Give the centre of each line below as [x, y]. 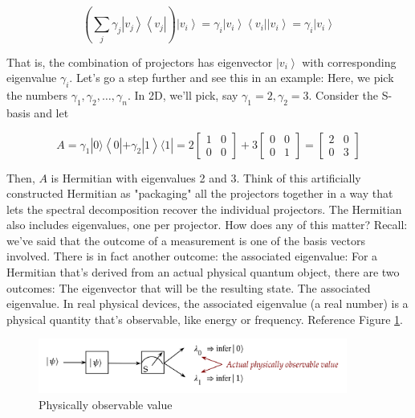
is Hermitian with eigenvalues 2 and [139, 177]
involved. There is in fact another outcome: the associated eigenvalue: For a [192, 256]
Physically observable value [106, 404]
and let [51, 112]
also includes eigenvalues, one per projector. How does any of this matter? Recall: [207, 225]
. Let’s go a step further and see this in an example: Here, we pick [232, 78]
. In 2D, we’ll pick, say [183, 95]
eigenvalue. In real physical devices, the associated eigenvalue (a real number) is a [207, 303]
